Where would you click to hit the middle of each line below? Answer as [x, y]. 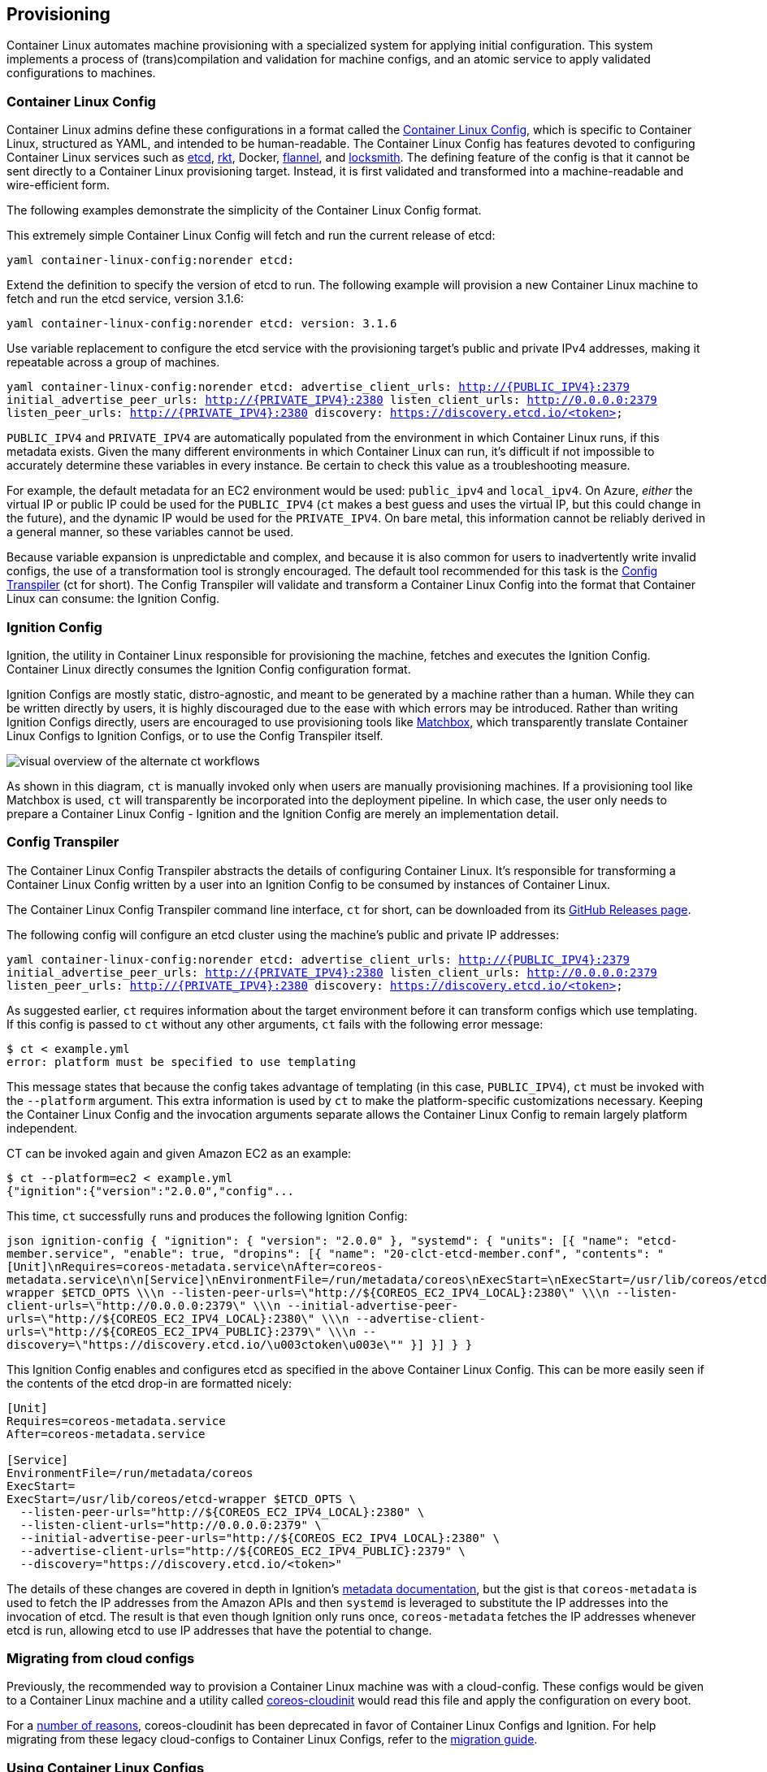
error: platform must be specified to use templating [181, 1061]
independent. [42, 1128]
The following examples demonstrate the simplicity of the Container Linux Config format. [244, 210]
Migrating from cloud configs [101, 1659]
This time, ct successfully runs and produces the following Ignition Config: [207, 1215]
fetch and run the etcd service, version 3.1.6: [126, 299]
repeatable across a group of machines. [113, 362]
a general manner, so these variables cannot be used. [150, 532]
